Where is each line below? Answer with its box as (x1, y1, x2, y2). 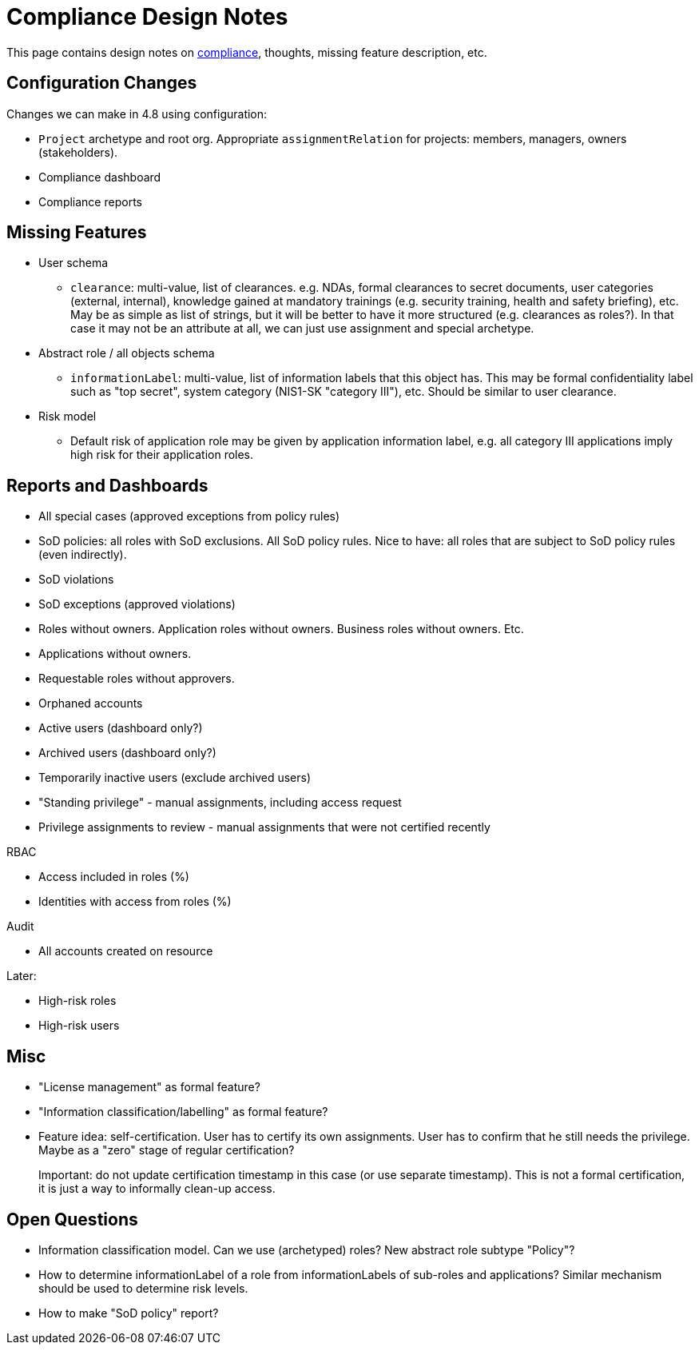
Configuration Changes (6, 73, 197, 94)
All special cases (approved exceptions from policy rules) (38, 509, 340, 524)
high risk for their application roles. (70, 448, 254, 462)
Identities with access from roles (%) (38, 895, 232, 909)
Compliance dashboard (38, 169, 161, 184)
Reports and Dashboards (6, 475, 209, 496)
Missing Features (6, 222, 147, 243)
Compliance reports (38, 194, 142, 209)
